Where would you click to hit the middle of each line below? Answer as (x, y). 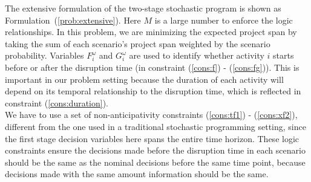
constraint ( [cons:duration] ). (57, 102)
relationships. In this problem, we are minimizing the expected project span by (151, 32)
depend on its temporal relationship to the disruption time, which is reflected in (153, 91)
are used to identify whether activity (197, 55)
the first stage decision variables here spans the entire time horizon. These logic (152, 138)
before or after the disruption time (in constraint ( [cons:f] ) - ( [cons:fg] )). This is (152, 67)
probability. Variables (44, 55)
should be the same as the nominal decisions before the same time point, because (155, 162)
